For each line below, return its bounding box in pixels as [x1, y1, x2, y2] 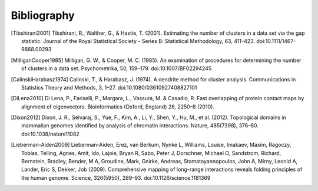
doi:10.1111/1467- [256, 37, 296, 44]
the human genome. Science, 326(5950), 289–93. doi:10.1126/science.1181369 [21, 174, 211, 181]
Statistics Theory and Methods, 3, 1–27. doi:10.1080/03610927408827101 [21, 84, 197, 91]
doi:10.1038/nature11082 [21, 130, 79, 137]
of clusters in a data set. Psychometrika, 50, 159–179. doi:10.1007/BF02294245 [21, 65, 212, 72]
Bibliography [11, 9, 75, 22]
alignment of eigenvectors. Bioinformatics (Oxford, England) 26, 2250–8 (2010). [21, 103, 215, 110]
